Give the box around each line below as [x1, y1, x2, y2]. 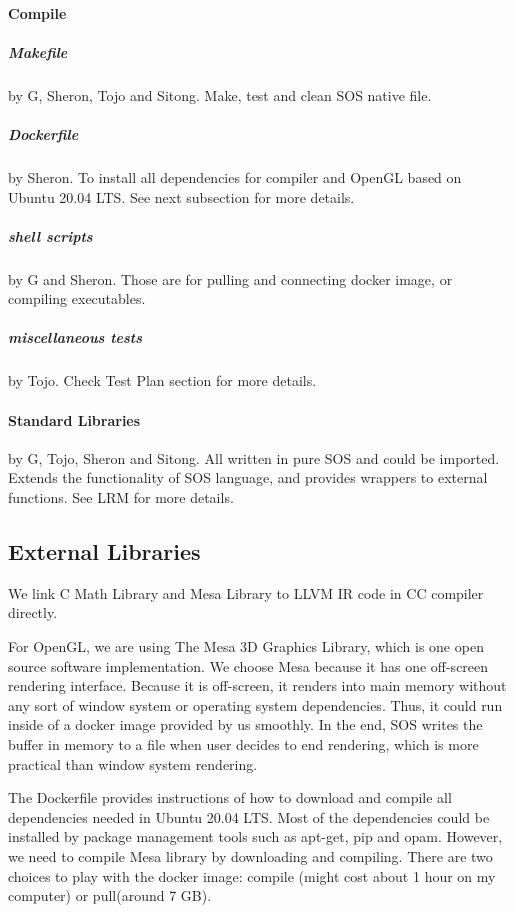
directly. [8, 602, 58, 623]
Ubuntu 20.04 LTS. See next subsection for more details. [8, 186, 355, 207]
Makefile [8, 41, 68, 62]
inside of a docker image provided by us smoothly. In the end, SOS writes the [8, 714, 483, 735]
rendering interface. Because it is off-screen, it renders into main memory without [8, 675, 507, 696]
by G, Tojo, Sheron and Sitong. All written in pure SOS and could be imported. [8, 447, 500, 468]
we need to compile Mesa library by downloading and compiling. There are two [8, 845, 493, 866]
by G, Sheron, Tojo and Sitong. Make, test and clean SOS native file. [8, 84, 432, 105]
